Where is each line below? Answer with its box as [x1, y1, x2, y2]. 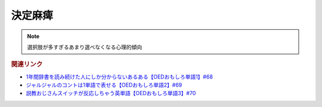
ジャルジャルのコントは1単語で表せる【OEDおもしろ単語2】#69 [26, 81, 182, 89]
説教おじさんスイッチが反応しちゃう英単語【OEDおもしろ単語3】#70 [26, 90, 196, 97]
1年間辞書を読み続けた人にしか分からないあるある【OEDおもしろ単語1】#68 [26, 73, 213, 80]
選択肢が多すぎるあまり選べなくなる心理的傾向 [27, 43, 143, 51]
